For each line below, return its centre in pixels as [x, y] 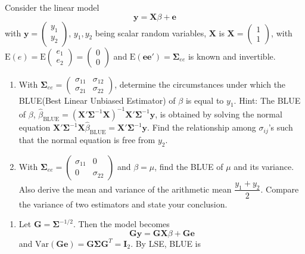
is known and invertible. [232, 56]
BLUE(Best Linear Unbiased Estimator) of [97, 100]
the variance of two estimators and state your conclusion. [123, 204]
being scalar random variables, [151, 32]
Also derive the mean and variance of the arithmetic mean [125, 189]
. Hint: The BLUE [267, 100]
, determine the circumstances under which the [200, 84]
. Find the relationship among [202, 127]
